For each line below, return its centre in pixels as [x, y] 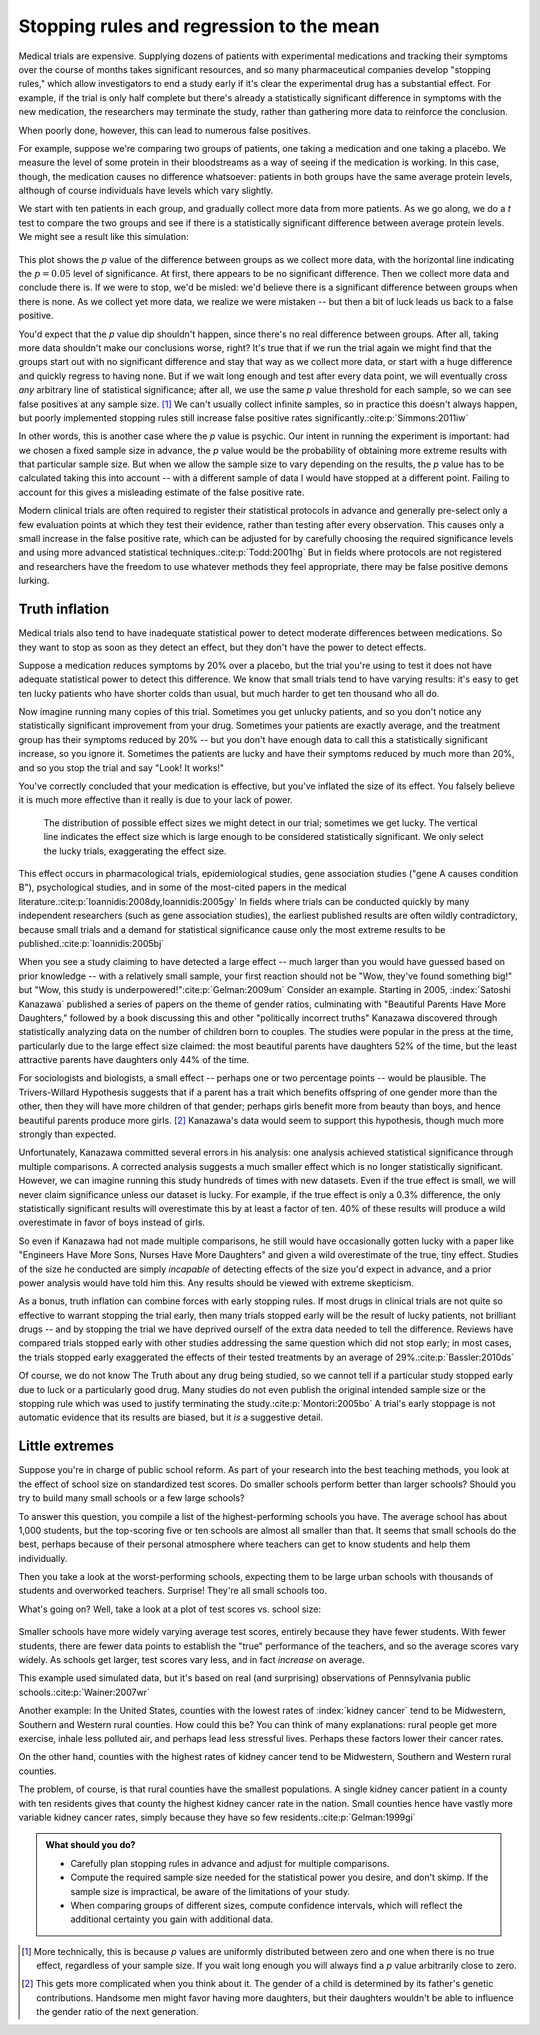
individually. [43, 1558]
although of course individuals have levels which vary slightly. [146, 191]
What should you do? [90, 1845]
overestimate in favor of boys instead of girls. [111, 1222]
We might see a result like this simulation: [103, 237]
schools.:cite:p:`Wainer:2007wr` [84, 1692]
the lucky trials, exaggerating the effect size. [135, 851]
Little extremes [66, 1446]
